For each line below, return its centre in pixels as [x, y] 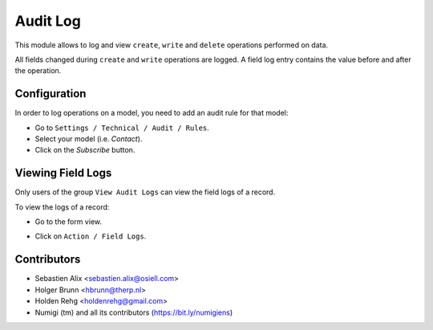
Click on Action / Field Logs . [91, 236]
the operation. [38, 71]
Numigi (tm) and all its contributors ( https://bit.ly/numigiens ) [134, 312]
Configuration [51, 94]
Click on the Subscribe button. [85, 150]
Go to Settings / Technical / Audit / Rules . [122, 128]
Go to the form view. [68, 222]
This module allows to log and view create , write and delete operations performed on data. [172, 45]
